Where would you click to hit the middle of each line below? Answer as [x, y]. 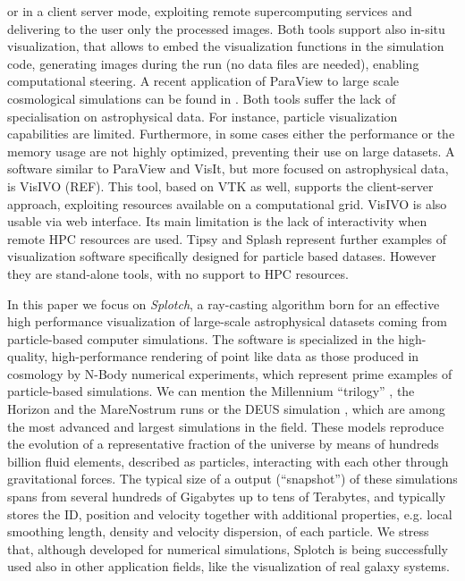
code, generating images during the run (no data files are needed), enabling [213, 63]
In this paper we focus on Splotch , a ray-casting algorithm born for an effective [224, 303]
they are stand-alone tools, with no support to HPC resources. [178, 273]
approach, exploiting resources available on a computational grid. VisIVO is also [227, 203]
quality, [28, 356]
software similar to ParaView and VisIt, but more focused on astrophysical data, [228, 168]
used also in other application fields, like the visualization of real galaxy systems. [228, 566]
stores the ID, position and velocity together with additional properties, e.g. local [230, 514]
